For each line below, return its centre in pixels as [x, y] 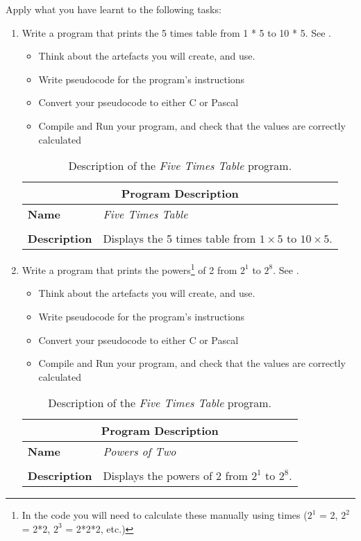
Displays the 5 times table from [179, 239]
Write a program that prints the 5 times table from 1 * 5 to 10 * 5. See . [176, 32]
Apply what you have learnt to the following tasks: [114, 9]
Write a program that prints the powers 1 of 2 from [129, 269]
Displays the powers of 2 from [175, 476]
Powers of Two [140, 452]
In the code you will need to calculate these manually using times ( [165, 515]
